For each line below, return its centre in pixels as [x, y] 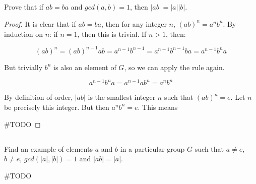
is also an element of [85, 67]
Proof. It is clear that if [40, 23]
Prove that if [24, 7]
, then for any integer [134, 23]
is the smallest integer [122, 97]
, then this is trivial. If [112, 34]
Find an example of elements [49, 148]
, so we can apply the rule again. [174, 67]
